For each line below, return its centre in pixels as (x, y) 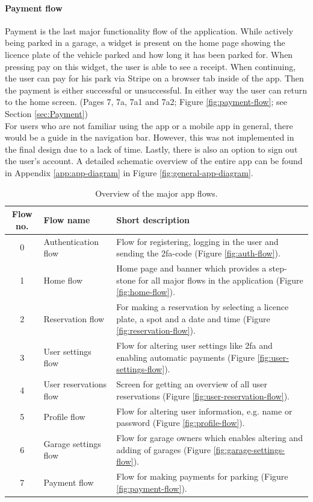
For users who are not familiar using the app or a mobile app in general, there (149, 125)
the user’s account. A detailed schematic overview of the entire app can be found (154, 161)
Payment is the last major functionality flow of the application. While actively (149, 30)
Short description (153, 219)
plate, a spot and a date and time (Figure (193, 318)
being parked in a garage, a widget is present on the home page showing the (145, 43)
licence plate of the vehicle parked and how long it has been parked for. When (149, 54)
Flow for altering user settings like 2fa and (194, 345)
